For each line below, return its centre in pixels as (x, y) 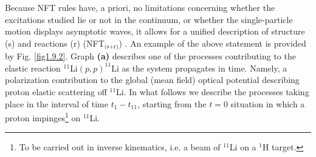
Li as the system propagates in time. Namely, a (199, 68)
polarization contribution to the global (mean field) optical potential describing (152, 80)
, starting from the (172, 103)
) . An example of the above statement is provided (212, 43)
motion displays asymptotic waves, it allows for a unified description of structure (155, 31)
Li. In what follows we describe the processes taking (213, 92)
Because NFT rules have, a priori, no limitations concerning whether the (140, 7)
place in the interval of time (57, 103)
